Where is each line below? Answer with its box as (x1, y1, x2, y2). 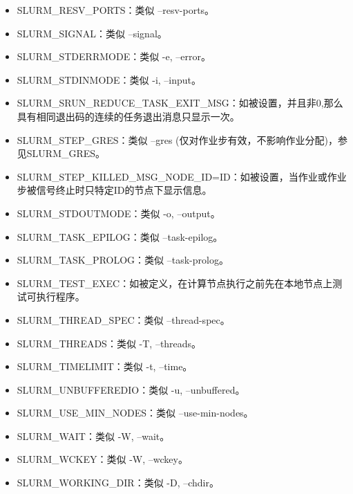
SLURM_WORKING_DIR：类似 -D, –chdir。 (17, 475, 220, 490)
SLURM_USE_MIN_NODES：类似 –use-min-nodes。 (17, 405, 254, 420)
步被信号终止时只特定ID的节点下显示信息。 (17, 183, 212, 197)
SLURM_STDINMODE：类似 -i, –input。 (17, 72, 202, 86)
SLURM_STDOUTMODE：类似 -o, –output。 (17, 205, 220, 220)
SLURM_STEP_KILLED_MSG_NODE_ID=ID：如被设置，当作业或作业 (17, 169, 347, 183)
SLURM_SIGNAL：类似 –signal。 (17, 26, 167, 40)
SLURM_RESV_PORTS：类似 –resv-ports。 (17, 3, 215, 17)
